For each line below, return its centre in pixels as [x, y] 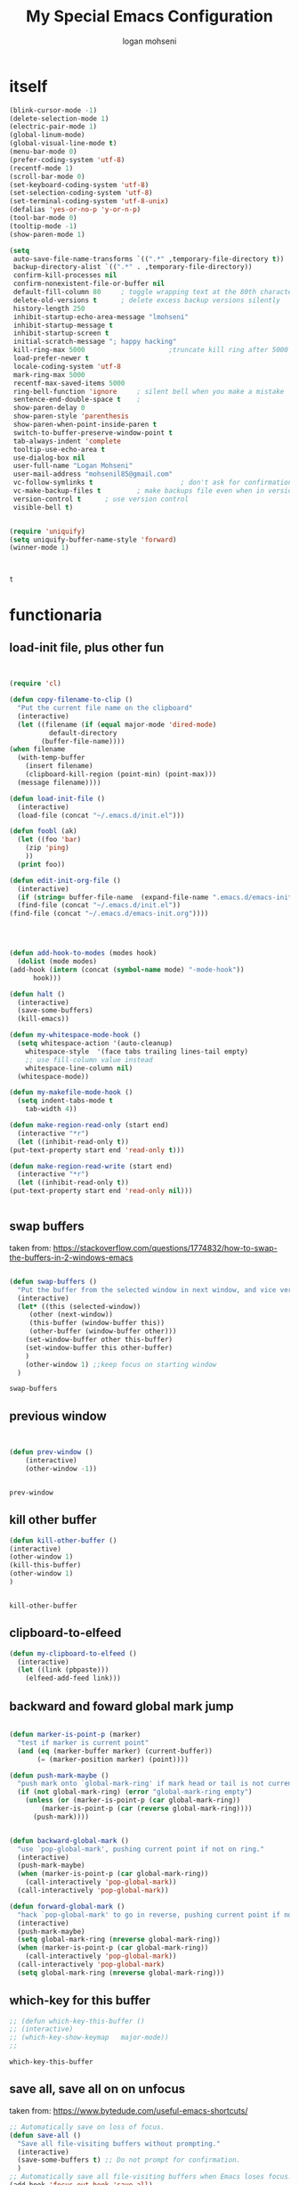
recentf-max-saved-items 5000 [69, 383]
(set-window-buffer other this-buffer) [99, 1339]
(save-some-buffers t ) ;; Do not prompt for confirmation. [129, 2160]
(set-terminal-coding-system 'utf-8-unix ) [89, 201]
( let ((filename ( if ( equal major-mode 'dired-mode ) [117, 724]
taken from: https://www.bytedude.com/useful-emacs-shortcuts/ [129, 2110]
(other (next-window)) [71, 1315]
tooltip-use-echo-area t [59, 449]
